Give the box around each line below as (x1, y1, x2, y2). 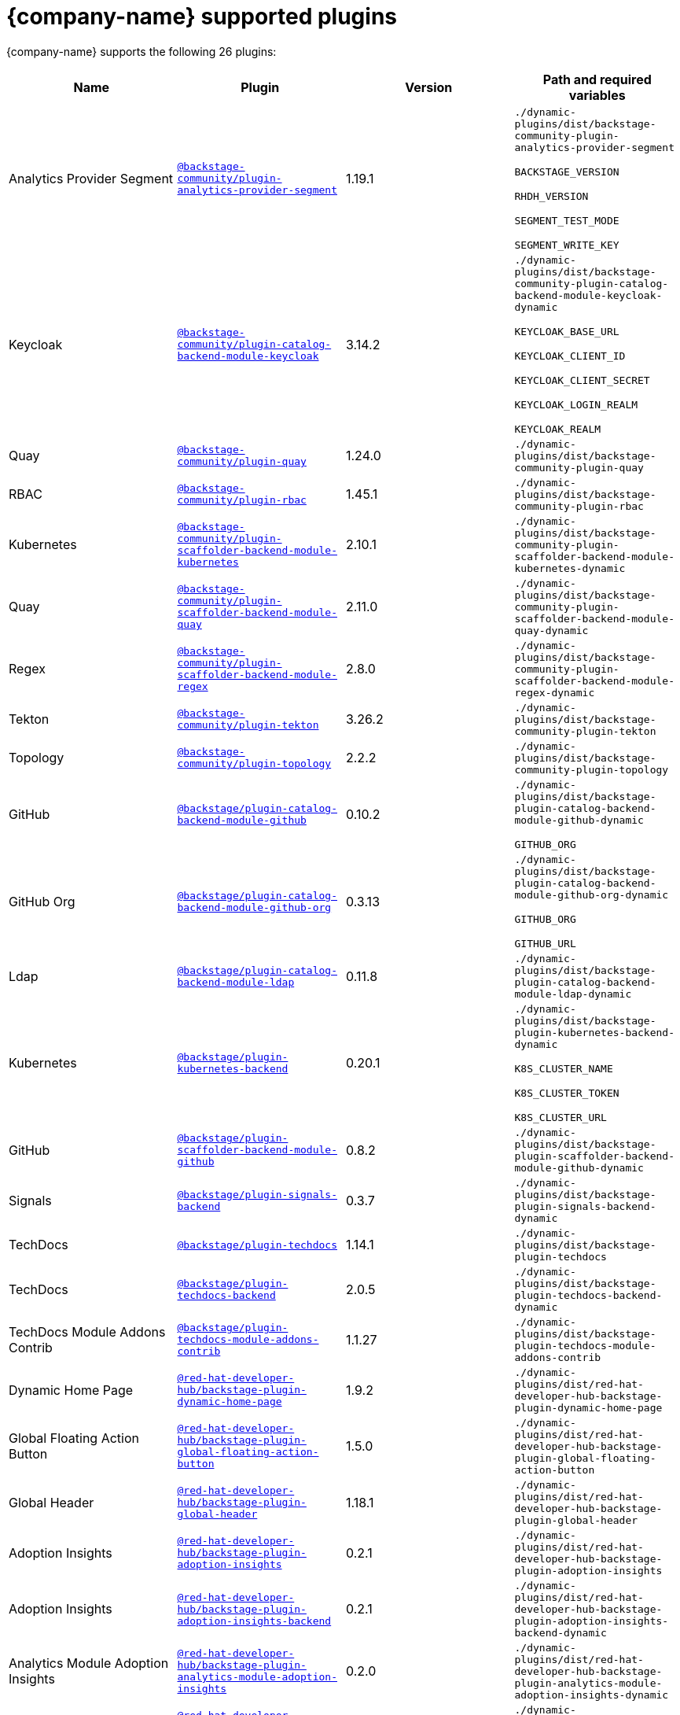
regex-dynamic (514, 686, 595, 699)
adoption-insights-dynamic (514, 1688, 669, 1701)
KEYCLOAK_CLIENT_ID (514, 349, 626, 362)
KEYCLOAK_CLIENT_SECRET (514, 374, 650, 386)
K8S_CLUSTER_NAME (514, 1062, 613, 1075)
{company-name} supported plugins (6, 3, 398, 30)
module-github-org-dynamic (514, 888, 669, 901)
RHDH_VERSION (514, 190, 589, 202)
